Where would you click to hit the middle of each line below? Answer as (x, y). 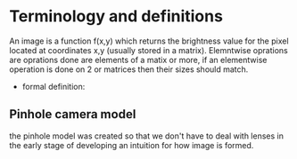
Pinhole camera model (73, 114)
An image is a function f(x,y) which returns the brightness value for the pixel (149, 41)
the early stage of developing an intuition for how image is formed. (132, 145)
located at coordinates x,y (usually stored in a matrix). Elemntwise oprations (148, 50)
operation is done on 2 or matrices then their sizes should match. (129, 69)
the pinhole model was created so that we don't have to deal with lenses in (146, 136)
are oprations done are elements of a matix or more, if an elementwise (138, 60)
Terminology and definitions (116, 16)
